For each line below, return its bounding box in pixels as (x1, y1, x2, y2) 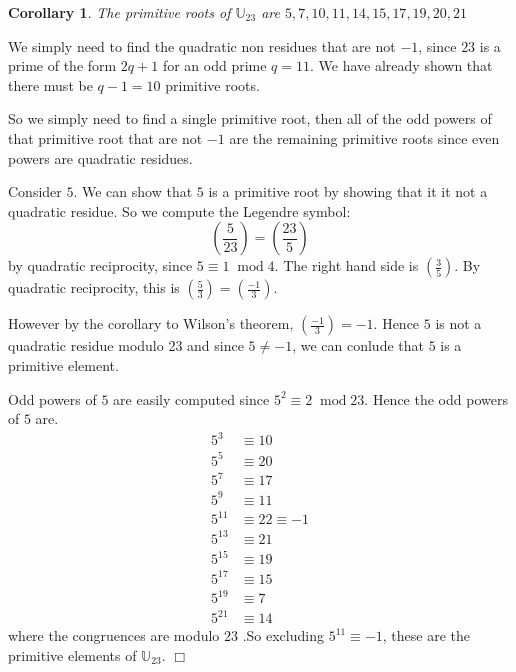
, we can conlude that (292, 335, 424, 356)
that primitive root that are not (8, 127, 203, 148)
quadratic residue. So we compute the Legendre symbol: (8, 200, 351, 221)
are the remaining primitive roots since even (229, 127, 500, 148)
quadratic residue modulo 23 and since (8, 335, 244, 356)
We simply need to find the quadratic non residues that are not (8, 35, 396, 56)
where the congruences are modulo (8, 625, 220, 646)
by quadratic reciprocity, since (8, 255, 193, 276)
